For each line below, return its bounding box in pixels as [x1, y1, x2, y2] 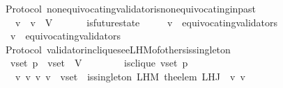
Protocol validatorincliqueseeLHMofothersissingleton [5, 42, 231, 56]
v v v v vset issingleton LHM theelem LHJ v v [15, 69, 245, 83]
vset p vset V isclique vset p [10, 55, 188, 70]
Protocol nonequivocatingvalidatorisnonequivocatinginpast [5, 1, 257, 15]
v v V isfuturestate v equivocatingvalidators [15, 15, 278, 29]
